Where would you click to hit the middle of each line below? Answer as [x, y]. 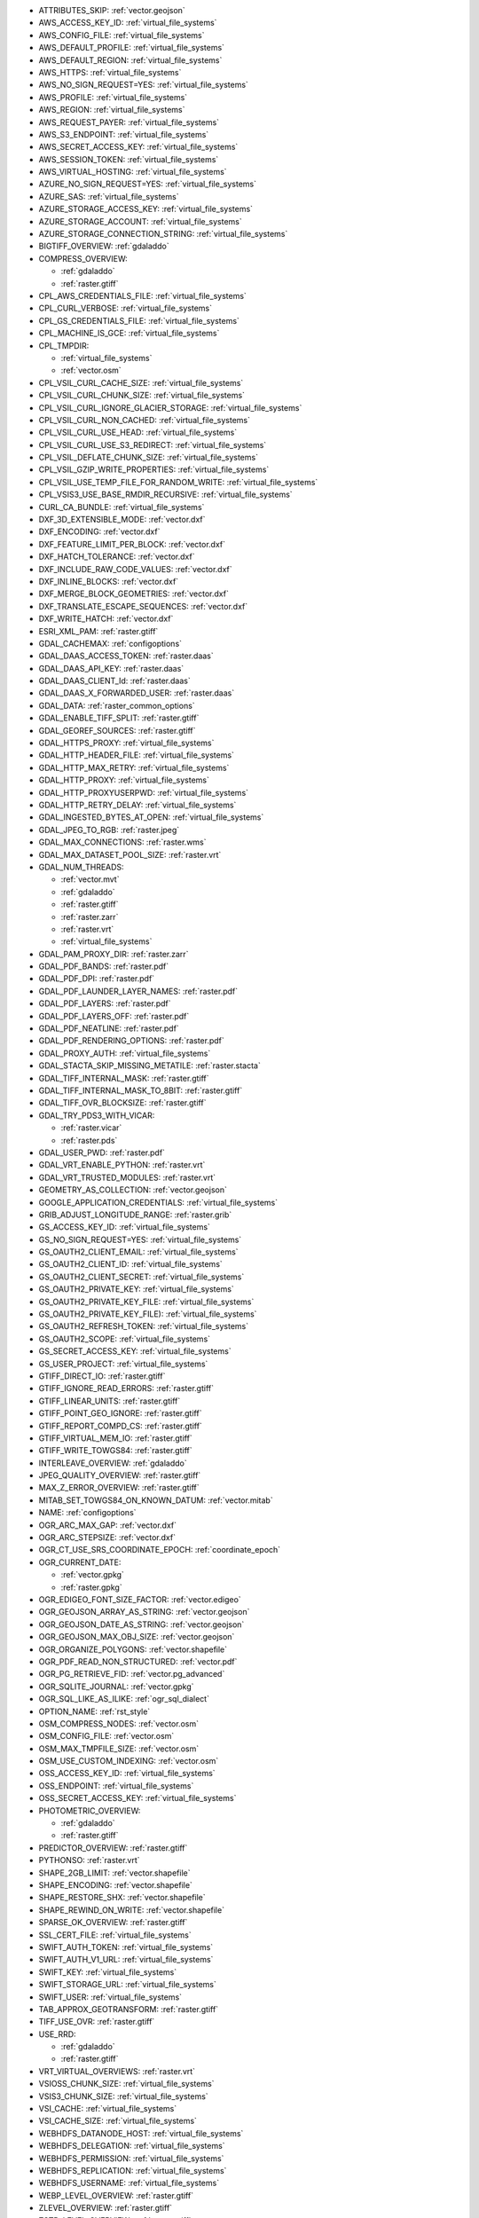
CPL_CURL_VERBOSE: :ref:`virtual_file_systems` [126, 308]
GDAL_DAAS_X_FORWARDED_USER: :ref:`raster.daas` [137, 693]
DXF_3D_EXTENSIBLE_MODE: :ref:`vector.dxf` [122, 520]
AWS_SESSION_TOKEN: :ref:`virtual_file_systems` [129, 159]
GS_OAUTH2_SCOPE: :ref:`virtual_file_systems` [125, 1339]
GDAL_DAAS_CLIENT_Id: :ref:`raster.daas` [114, 681]
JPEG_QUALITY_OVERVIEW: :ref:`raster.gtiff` [120, 1475]
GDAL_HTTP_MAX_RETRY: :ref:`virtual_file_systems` [134, 767]
